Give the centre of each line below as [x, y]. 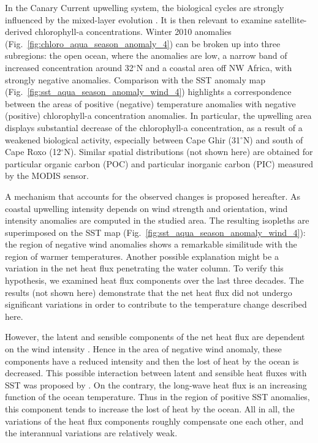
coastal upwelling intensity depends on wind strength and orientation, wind [146, 208]
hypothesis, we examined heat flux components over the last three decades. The [154, 280]
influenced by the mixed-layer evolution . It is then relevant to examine [138, 19]
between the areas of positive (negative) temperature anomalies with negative [150, 103]
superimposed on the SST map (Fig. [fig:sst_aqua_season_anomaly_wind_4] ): [155, 232]
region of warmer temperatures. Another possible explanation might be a [142, 256]
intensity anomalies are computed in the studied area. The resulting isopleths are [157, 220]
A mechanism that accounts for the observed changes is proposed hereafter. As [153, 196]
